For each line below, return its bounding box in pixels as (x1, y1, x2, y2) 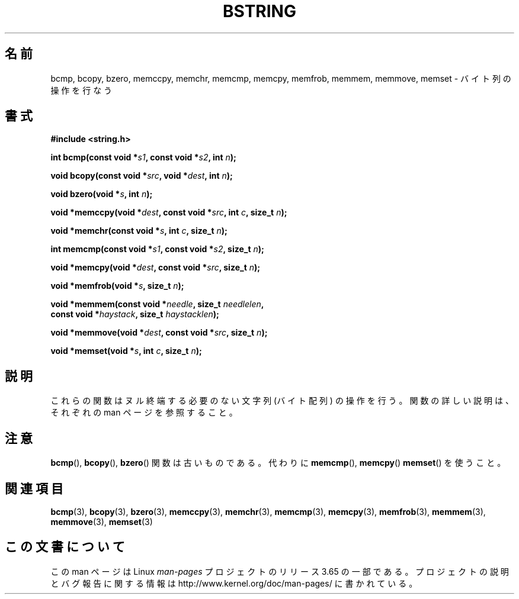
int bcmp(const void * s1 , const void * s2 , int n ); (50, 152, 236, 163)
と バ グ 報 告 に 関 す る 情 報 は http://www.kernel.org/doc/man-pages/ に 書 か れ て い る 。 (50, 578, 418, 588)
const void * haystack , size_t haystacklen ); (50, 309, 219, 320)
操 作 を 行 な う (50, 85, 113, 95)
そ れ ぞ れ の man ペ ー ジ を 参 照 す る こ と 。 (50, 407, 238, 418)
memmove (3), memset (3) (50, 516, 153, 527)
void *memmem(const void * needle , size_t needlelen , (50, 299, 264, 310)
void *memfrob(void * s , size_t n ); (50, 281, 184, 291)
